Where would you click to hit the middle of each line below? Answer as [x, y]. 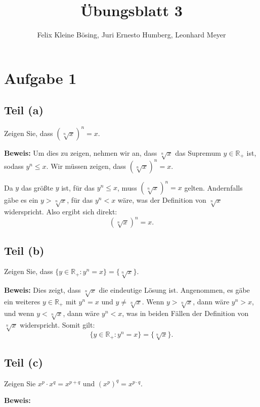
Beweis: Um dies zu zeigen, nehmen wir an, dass [81, 152]
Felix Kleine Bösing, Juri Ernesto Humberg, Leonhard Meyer [132, 35]
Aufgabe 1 [40, 78]
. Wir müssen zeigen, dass [86, 166]
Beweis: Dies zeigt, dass [42, 290]
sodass [14, 166]
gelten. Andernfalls [213, 187]
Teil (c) [24, 362]
